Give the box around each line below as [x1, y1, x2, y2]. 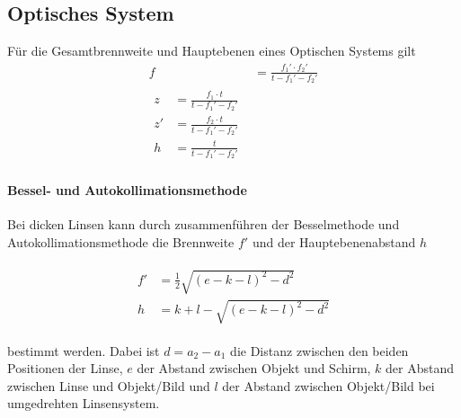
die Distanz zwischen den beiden [230, 341, 409, 360]
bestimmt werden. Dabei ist [7, 341, 160, 360]
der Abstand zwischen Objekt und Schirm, [137, 359, 371, 378]
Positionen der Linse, [7, 359, 123, 378]
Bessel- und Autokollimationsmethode [7, 181, 247, 200]
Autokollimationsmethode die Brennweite [7, 232, 235, 251]
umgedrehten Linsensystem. [7, 394, 160, 413]
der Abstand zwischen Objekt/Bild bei [222, 376, 435, 395]
